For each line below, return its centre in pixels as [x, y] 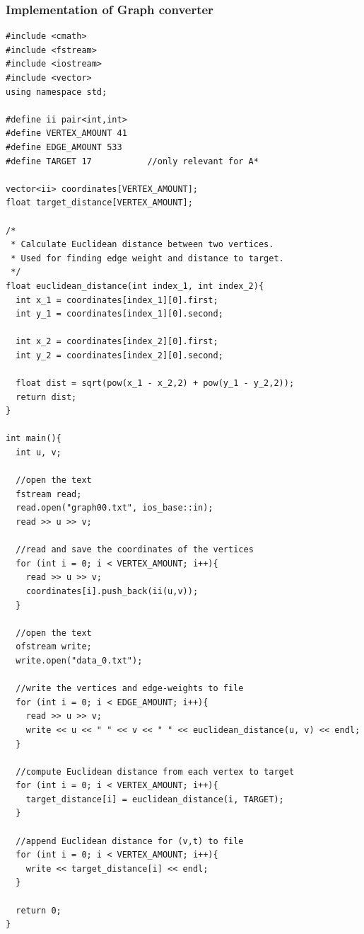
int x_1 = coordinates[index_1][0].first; [117, 300]
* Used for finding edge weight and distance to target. [147, 258]
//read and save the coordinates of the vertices [135, 550]
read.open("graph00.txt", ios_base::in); [115, 508]
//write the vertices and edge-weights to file [130, 689]
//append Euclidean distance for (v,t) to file [130, 841]
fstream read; [49, 494]
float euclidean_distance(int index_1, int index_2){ [135, 286]
